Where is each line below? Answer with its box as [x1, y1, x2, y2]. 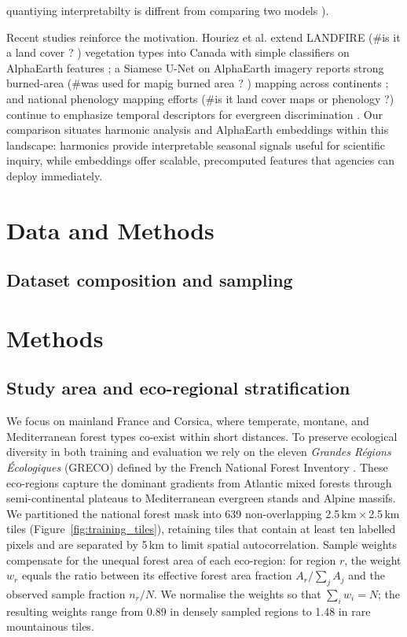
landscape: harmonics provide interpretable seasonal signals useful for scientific [6, 136, 385, 153]
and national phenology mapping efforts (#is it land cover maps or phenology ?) [6, 90, 394, 106]
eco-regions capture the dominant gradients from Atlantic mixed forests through [6, 474, 392, 491]
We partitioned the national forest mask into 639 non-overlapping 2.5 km [6, 505, 357, 521]
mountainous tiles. [6, 618, 94, 635]
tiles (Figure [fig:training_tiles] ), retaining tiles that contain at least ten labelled [6, 520, 396, 537]
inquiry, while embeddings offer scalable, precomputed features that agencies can [6, 152, 394, 169]
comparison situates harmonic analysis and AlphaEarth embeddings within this [6, 121, 389, 138]
